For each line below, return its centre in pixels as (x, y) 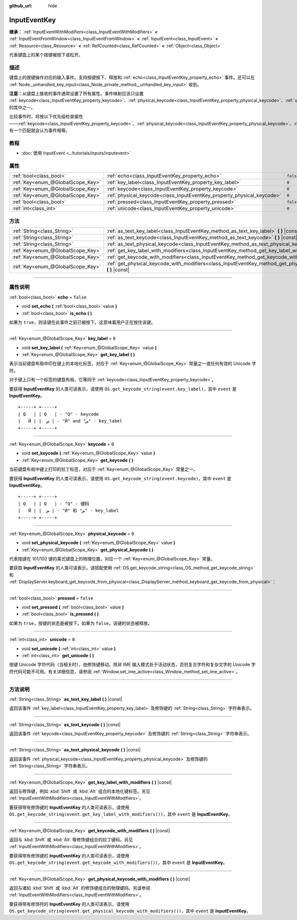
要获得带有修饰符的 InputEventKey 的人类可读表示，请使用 (69, 904)
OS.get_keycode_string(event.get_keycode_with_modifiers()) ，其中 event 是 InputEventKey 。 (118, 862)
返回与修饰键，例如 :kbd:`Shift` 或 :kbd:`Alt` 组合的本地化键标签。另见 (80, 792)
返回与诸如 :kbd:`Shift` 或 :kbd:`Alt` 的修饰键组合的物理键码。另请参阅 (80, 888)
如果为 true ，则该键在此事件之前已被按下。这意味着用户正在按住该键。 (82, 322)
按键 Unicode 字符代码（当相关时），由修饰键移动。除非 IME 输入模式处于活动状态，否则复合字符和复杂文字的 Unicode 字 (132, 665)
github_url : (21, 6)
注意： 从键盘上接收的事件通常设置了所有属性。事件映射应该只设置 (76, 93)
